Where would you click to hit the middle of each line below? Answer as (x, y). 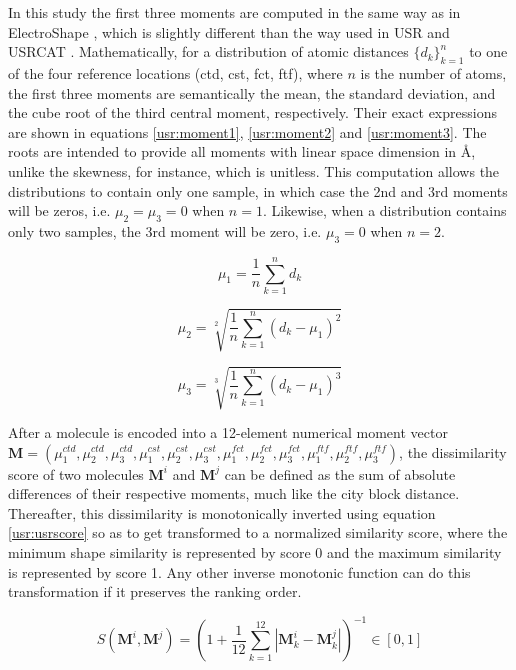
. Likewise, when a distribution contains (384, 210)
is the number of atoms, (433, 72)
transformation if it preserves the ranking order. (155, 591)
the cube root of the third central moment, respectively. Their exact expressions (252, 112)
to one (488, 51)
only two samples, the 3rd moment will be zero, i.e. (165, 230)
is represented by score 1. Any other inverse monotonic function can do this (239, 571)
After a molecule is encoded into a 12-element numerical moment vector (228, 431)
